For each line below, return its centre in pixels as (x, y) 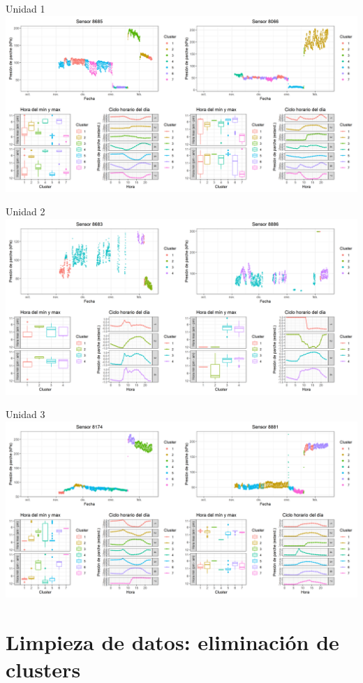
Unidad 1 (25, 8)
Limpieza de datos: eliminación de (172, 641)
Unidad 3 (25, 414)
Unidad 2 (25, 211)
